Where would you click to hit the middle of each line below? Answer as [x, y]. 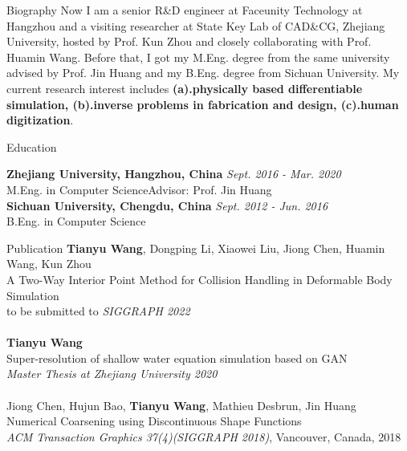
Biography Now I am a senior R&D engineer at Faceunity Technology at [185, 10]
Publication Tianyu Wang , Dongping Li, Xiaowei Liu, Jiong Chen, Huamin [196, 248]
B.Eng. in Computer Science [76, 221]
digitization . [40, 120]
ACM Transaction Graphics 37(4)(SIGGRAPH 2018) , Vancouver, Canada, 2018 [204, 436]
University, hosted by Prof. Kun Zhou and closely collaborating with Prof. [189, 41]
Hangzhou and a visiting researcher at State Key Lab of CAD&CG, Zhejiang [196, 25]
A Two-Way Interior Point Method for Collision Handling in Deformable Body [199, 279]
